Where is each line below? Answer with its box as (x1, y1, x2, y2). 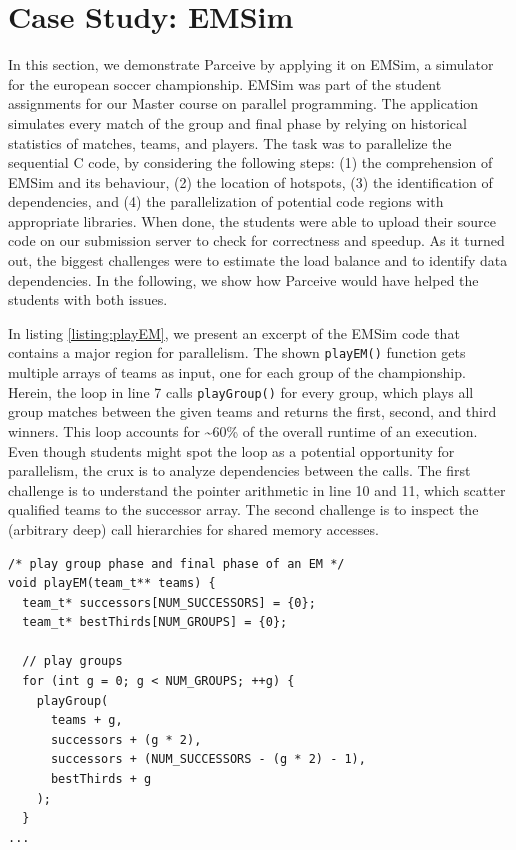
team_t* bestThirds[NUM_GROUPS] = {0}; (22, 615, 288, 630)
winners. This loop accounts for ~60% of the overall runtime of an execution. (8, 420, 478, 441)
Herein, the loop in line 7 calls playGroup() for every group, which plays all (8, 381, 474, 402)
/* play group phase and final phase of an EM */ (8, 556, 345, 571)
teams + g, (50, 713, 123, 728)
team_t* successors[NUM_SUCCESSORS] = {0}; (22, 595, 316, 610)
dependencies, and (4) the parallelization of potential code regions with (8, 191, 444, 212)
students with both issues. (8, 289, 168, 310)
